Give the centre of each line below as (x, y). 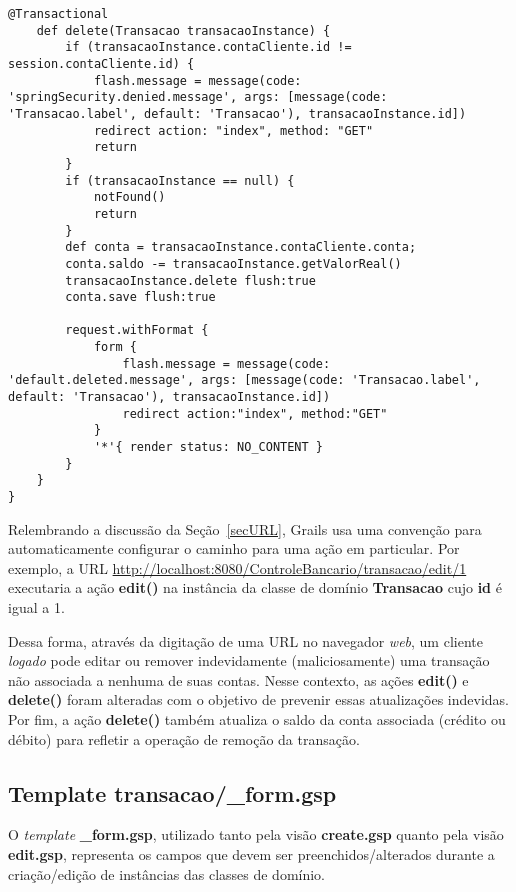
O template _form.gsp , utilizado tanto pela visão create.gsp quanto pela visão (256, 834)
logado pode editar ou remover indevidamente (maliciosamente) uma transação (249, 660)
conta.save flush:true (140, 297)
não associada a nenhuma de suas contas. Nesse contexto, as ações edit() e (238, 679)
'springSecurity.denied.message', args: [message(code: (198, 97)
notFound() (129, 197)
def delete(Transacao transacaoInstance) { (183, 30)
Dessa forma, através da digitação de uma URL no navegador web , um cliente (245, 640)
